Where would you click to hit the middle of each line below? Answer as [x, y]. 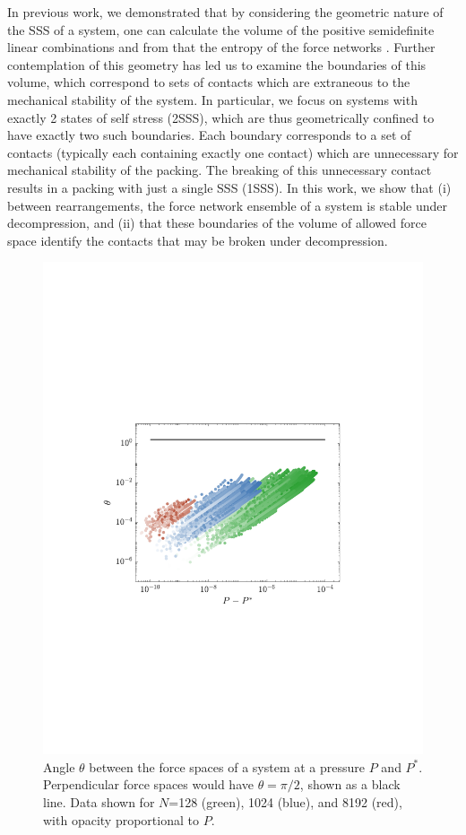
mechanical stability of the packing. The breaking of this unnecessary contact [220, 170]
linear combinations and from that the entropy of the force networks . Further [221, 47]
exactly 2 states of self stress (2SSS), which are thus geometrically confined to [221, 117]
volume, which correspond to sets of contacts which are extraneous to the [209, 82]
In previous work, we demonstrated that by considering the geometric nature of [225, 12]
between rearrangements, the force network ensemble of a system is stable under [228, 205]
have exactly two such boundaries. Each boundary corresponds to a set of [209, 135]
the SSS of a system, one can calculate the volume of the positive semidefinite [221, 29]
